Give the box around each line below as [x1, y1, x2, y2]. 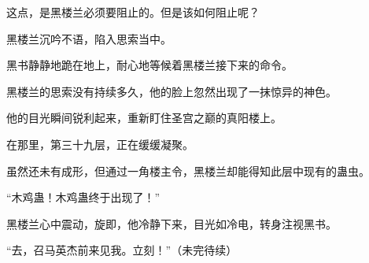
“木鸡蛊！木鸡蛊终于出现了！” [6, 189, 161, 206]
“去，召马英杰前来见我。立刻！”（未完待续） [6, 242, 238, 258]
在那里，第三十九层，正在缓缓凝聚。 [6, 135, 194, 152]
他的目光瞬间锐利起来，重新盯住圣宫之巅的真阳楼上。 [6, 109, 282, 126]
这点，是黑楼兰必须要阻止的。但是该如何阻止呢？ [6, 4, 260, 20]
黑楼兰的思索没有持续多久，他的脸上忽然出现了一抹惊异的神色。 [6, 83, 337, 99]
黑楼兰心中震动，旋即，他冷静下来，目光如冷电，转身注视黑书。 [6, 215, 337, 232]
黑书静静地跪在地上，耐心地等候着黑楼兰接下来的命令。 [6, 57, 293, 73]
